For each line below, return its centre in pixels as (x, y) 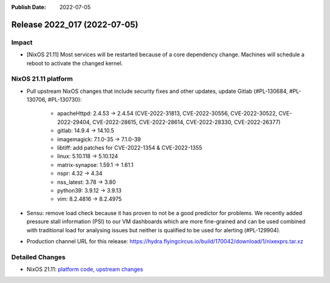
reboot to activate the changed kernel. (75, 63)
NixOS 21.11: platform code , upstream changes (85, 270)
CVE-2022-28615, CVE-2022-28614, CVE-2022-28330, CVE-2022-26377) (187, 122)
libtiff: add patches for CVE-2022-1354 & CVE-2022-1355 (130, 148)
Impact (22, 42)
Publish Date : (29, 7)
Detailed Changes (38, 257)
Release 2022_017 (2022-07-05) (75, 24)
